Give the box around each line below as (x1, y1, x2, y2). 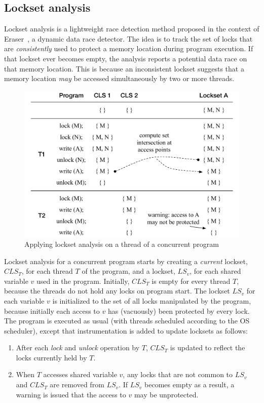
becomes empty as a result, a (144, 379, 235, 390)
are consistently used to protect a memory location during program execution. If (4, 43, 253, 54)
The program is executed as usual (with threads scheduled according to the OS (4, 315, 250, 326)
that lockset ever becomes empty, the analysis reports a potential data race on (4, 53, 247, 63)
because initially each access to (4, 305, 100, 316)
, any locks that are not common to (123, 369, 233, 380)
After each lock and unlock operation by (16, 342, 140, 353)
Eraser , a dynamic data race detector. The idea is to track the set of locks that (4, 33, 253, 44)
